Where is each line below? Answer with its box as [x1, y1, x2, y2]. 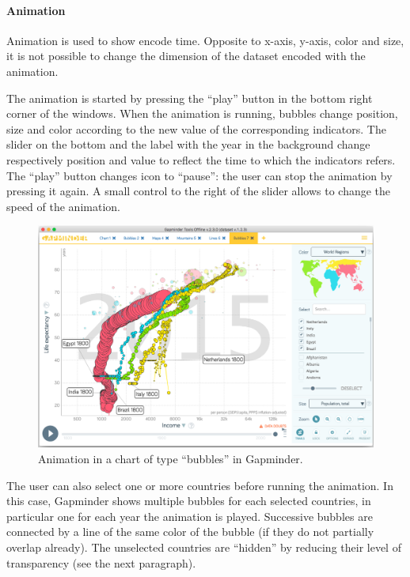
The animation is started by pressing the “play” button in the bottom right [6, 89, 373, 106]
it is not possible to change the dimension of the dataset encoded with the [6, 47, 366, 64]
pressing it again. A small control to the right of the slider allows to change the [6, 183, 391, 199]
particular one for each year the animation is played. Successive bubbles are [6, 507, 373, 524]
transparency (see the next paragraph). [6, 554, 196, 571]
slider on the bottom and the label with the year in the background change [6, 136, 370, 153]
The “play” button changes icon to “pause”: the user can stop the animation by [6, 167, 393, 183]
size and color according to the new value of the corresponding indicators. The [6, 120, 386, 137]
